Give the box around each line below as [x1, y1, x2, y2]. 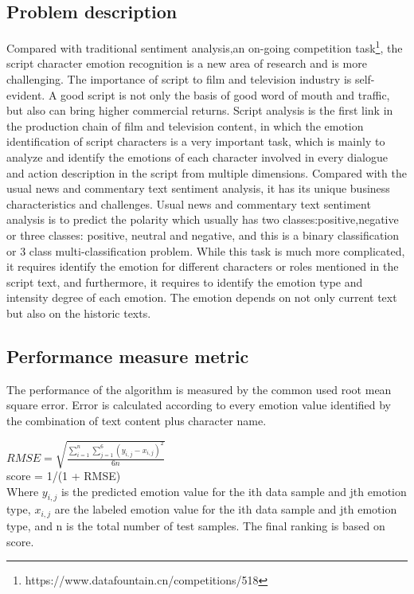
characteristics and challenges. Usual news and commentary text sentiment [6, 195, 371, 212]
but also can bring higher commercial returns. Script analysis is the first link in [6, 102, 393, 119]
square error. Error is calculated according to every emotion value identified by [6, 397, 391, 413]
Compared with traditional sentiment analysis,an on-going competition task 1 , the [6, 37, 403, 56]
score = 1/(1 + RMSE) [6, 467, 121, 484]
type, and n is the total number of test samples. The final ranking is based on [6, 517, 385, 533]
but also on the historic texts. [6, 304, 151, 321]
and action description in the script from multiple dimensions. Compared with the [6, 164, 407, 181]
